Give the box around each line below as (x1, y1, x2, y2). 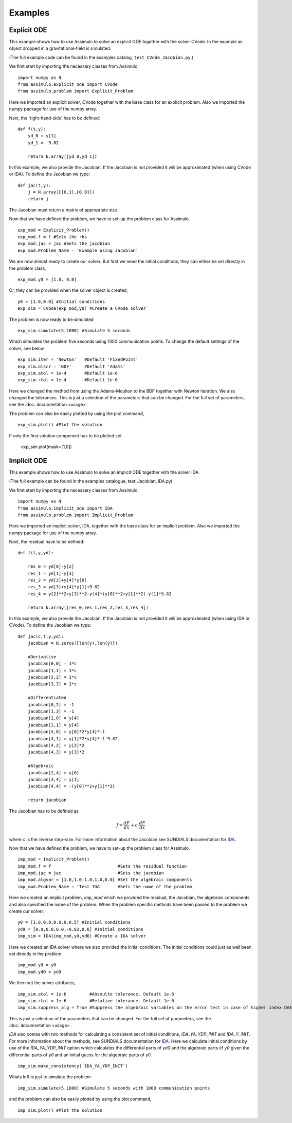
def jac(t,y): (18, 183, 51, 188)
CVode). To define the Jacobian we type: (9, 622, 91, 628)
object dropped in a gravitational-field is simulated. (9, 45, 111, 51)
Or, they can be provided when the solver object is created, (9, 287, 128, 293)
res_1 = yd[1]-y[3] (27, 570, 74, 576)
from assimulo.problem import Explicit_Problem (18, 88, 133, 94)
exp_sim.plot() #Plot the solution (18, 422, 103, 428)
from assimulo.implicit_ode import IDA (18, 505, 113, 511)
